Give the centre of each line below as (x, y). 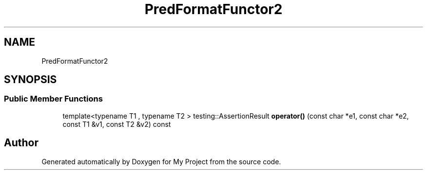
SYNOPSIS (30, 80)
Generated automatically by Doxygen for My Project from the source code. (161, 161)
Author (21, 143)
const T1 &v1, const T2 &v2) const (117, 124)
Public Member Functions (53, 99)
